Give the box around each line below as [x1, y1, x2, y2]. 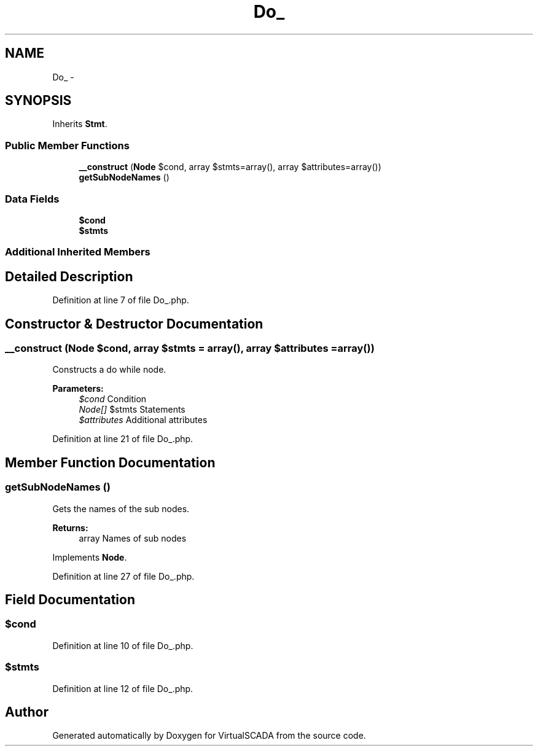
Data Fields [5, 192, 60, 205]
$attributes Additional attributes [79, 414, 208, 426]
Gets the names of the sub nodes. [52, 503, 190, 514]
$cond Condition [79, 394, 147, 405]
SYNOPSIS [5, 93, 72, 109]
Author [5, 704, 49, 720]
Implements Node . [52, 551, 127, 562]
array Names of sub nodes [79, 532, 187, 543]
